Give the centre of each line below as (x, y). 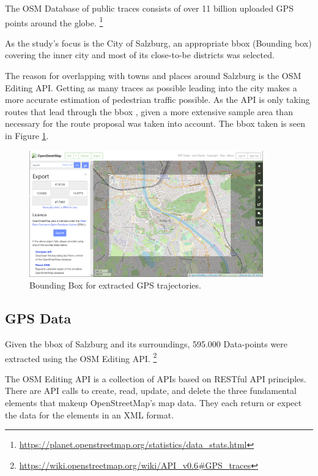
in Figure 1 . (27, 135)
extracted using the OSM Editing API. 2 (81, 357)
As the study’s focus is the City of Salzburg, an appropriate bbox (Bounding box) (158, 43)
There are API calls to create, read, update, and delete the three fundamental (151, 391)
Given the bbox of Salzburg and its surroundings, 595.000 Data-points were (146, 344)
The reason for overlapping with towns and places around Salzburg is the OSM (153, 76)
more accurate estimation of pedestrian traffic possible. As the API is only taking (157, 100)
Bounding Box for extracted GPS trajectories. (115, 285)
